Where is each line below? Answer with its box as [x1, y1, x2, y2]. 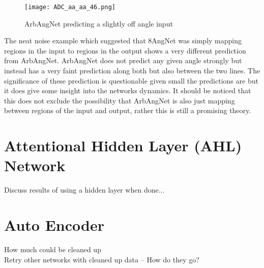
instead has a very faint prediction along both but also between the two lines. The [4, 65, 260, 76]
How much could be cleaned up [4, 244, 101, 255]
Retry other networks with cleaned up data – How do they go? [4, 254, 199, 264]
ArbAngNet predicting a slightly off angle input [24, 18, 173, 29]
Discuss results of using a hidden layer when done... [4, 184, 165, 195]
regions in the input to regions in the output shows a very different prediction [4, 45, 246, 56]
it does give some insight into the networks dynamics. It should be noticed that [4, 85, 251, 96]
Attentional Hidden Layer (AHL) [4, 135, 242, 156]
